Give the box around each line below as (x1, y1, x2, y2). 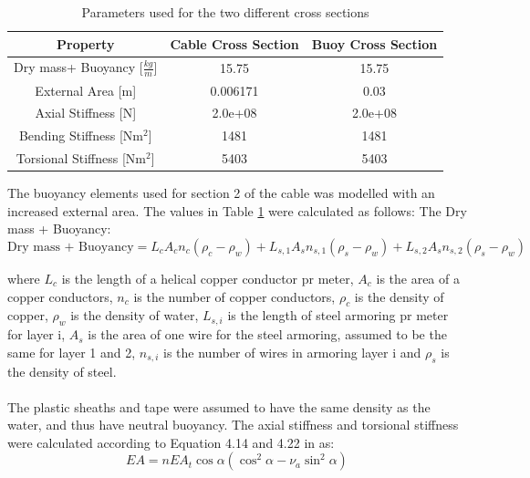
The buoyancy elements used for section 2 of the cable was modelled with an (7, 183, 435, 203)
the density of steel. (7, 361, 117, 380)
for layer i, (7, 325, 66, 344)
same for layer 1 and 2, (7, 342, 136, 361)
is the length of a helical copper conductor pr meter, (61, 268, 354, 287)
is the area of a (376, 268, 460, 287)
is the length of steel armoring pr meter (227, 306, 449, 325)
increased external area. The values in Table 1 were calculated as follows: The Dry (7, 201, 467, 220)
